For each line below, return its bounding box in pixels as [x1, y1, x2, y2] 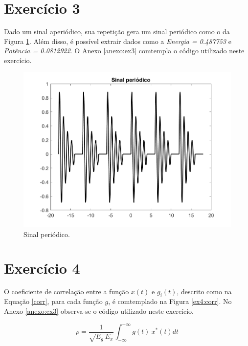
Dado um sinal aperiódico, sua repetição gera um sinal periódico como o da [4, 26, 230, 37]
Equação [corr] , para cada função [4, 296, 103, 306]
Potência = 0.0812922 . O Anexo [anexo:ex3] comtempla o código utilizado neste [4, 45, 245, 56]
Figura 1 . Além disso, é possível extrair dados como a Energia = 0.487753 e [4, 36, 231, 46]
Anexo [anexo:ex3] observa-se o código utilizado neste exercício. [4, 306, 194, 316]
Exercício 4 [4, 258, 80, 278]
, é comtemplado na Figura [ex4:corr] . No [108, 296, 232, 306]
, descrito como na [177, 286, 232, 296]
